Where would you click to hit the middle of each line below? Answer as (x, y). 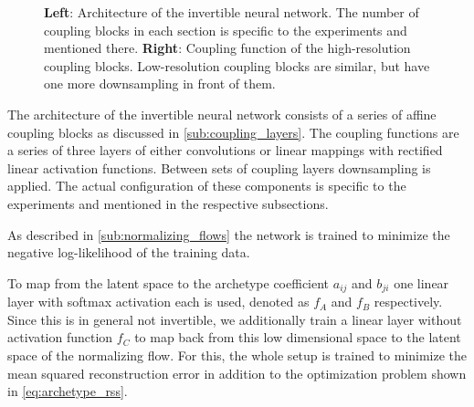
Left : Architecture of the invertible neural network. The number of (232, 12)
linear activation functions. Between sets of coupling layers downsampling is (219, 167)
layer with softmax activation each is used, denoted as (158, 302)
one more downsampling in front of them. (160, 83)
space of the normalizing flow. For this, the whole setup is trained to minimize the (237, 355)
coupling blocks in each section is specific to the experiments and (226, 30)
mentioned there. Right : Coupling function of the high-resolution (227, 48)
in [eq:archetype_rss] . (68, 391)
